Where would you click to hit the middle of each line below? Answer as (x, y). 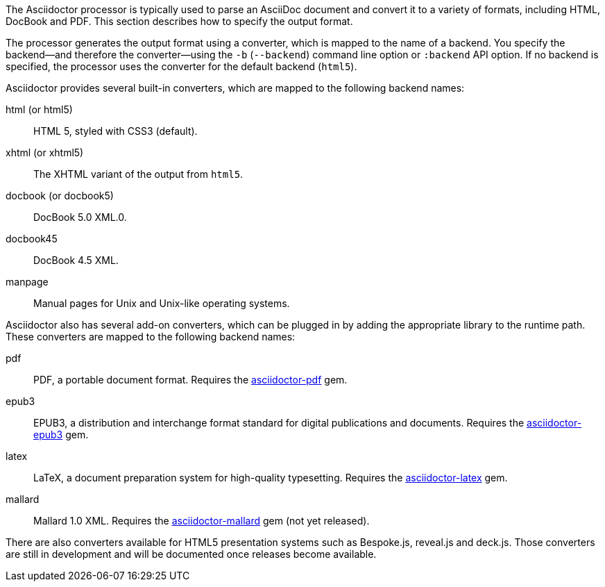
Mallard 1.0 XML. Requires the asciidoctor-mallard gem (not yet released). (202, 521)
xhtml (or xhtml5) (45, 152)
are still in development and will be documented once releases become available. (191, 554)
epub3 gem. (61, 435)
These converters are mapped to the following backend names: (151, 337)
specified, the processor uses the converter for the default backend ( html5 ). (181, 66)
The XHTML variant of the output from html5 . (138, 174)
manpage (27, 282)
